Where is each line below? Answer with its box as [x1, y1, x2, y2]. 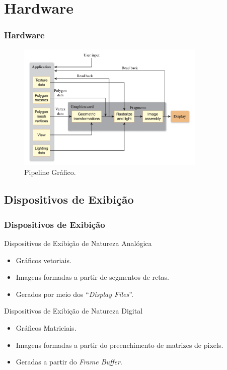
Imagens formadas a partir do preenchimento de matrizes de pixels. [16, 339, 223, 350]
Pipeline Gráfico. [24, 167, 76, 177]
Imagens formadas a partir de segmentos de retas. [16, 272, 170, 282]
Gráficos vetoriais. [16, 255, 71, 265]
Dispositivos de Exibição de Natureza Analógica [4, 237, 152, 248]
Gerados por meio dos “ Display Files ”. [16, 288, 133, 299]
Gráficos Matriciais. [16, 322, 77, 333]
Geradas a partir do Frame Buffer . [16, 356, 122, 367]
